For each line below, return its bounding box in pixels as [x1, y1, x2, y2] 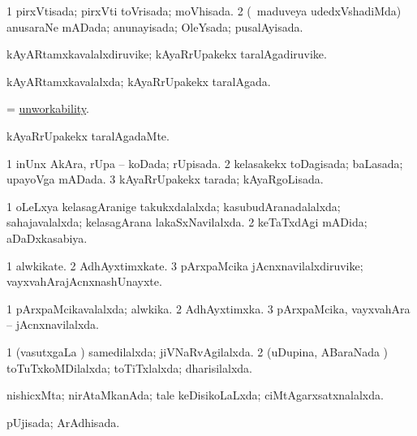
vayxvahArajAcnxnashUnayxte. [6, 273, 162, 290]
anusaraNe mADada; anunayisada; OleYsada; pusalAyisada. [6, 18, 303, 35]
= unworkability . [6, 100, 89, 117]
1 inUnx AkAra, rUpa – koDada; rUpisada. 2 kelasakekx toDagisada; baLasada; [6, 154, 403, 171]
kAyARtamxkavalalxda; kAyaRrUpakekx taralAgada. [6, 72, 271, 89]
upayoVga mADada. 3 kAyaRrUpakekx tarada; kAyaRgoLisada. [6, 171, 324, 188]
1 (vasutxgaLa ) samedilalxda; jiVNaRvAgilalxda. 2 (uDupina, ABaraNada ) [6, 343, 389, 360]
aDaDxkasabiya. [6, 229, 88, 246]
